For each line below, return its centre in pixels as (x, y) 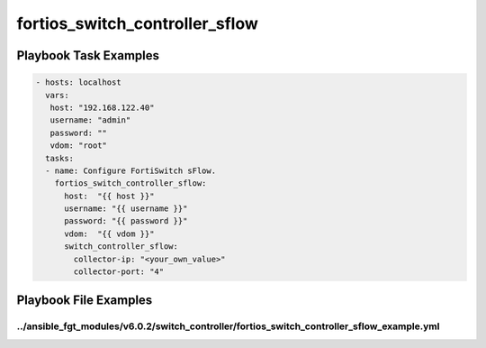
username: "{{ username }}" (126, 209)
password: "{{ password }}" (126, 221)
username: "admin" (90, 120)
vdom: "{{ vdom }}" (109, 234)
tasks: (60, 158)
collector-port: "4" (119, 272)
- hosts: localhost (78, 82)
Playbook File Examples (85, 301)
